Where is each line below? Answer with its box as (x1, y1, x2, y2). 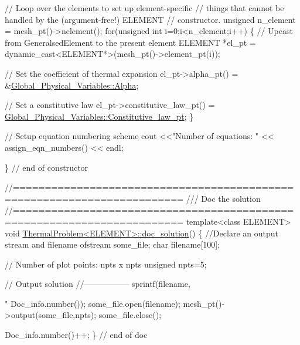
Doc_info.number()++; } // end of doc (5, 329, 148, 341)
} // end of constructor (5, 161, 88, 173)
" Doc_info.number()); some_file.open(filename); (5, 297, 180, 309)
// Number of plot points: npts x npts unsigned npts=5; (5, 258, 207, 270)
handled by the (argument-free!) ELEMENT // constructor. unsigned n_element (5, 13, 296, 25)
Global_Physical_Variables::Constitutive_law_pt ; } (5, 110, 194, 122)
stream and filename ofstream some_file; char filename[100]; (5, 238, 220, 251)
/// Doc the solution (186, 192, 261, 204)
